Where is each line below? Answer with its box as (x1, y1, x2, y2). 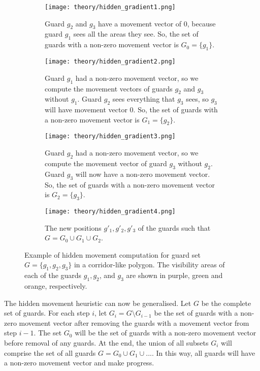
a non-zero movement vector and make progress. (4, 357, 154, 368)
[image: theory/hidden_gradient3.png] (45, 133, 176, 140)
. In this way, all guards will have (151, 347, 255, 358)
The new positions (45, 222, 102, 233)
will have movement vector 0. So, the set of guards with (45, 104, 218, 115)
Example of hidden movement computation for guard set (24, 249, 201, 260)
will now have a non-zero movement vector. (75, 168, 210, 179)
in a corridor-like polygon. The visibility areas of (74, 259, 225, 270)
